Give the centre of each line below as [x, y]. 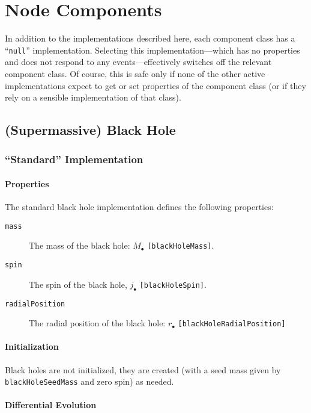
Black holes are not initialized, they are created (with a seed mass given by [143, 369]
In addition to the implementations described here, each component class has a [150, 38]
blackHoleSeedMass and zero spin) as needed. [89, 381]
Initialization [32, 346]
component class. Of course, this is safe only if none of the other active [135, 73]
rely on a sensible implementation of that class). [93, 97]
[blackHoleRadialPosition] [232, 324]
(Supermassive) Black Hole [90, 130]
